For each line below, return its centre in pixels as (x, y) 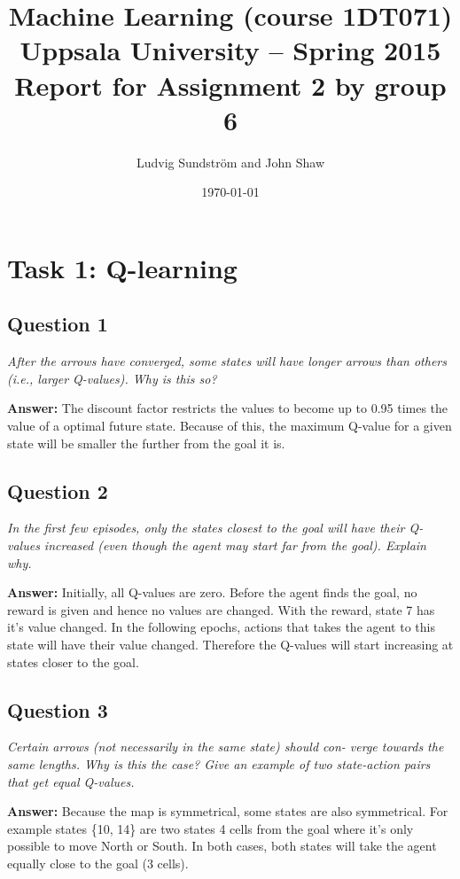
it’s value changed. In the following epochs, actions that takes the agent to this (221, 627)
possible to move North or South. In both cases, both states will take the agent (222, 846)
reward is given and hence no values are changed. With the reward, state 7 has (221, 609)
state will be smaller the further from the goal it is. (146, 443)
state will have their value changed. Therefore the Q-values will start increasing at (230, 644)
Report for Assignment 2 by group (230, 85)
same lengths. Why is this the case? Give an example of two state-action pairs (219, 763)
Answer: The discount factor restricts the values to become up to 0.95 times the (228, 408)
